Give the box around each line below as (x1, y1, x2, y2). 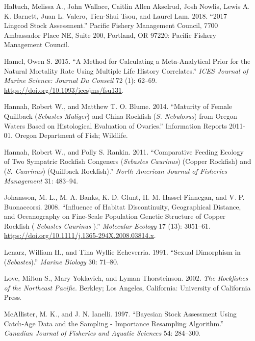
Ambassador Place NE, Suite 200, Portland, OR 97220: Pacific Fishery (4, 29, 216, 40)
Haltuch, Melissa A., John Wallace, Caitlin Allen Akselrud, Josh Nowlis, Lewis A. (4, 1, 250, 11)
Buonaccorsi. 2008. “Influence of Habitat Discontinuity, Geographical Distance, (4, 201, 241, 211)
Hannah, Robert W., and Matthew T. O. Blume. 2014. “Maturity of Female (4, 101, 232, 111)
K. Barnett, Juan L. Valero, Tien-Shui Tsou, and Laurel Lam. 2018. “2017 (4, 10, 227, 21)
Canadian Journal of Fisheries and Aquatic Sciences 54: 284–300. (4, 328, 201, 338)
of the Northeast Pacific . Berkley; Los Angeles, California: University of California (4, 282, 251, 292)
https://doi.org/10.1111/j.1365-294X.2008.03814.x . (4, 230, 156, 240)
